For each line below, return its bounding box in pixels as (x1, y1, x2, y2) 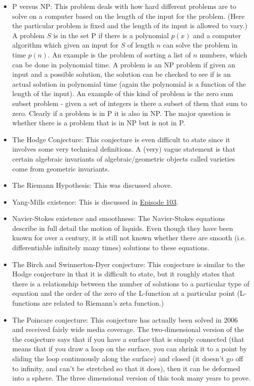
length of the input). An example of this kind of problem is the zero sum (12, 88, 234, 99)
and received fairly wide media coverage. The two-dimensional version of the (12, 324, 244, 334)
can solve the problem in (163, 40, 238, 50)
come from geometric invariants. (12, 163, 110, 173)
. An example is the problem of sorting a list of (48, 49, 191, 59)
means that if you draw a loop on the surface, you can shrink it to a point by (12, 343, 247, 354)
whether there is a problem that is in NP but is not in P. (12, 117, 186, 128)
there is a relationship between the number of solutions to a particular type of (12, 278, 250, 288)
